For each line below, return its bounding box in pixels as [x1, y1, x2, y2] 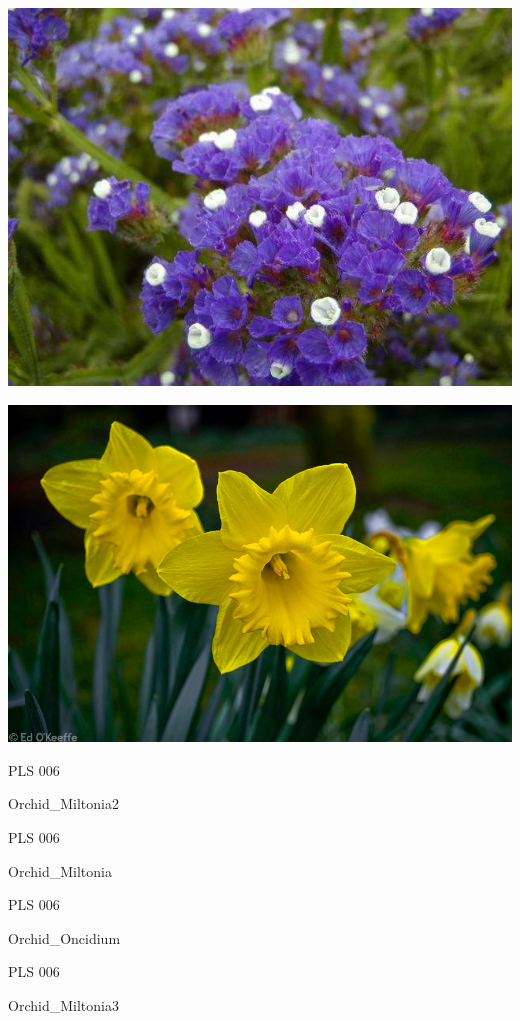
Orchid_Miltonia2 [8, 793, 119, 814]
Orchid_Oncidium [8, 927, 121, 948]
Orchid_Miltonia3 [8, 995, 119, 1016]
